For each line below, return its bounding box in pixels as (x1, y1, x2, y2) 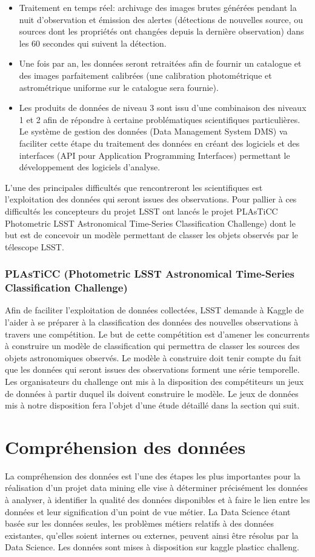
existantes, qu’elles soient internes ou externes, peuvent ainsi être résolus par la (5, 529, 299, 541)
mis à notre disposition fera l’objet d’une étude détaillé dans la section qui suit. (5, 399, 300, 412)
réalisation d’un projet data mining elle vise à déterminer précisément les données (5, 481, 308, 494)
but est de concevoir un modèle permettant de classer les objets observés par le (5, 228, 299, 241)
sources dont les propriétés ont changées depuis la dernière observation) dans (19, 25, 304, 38)
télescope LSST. (5, 240, 64, 253)
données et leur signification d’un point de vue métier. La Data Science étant (5, 505, 291, 518)
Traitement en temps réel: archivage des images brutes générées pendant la (19, 1, 297, 13)
